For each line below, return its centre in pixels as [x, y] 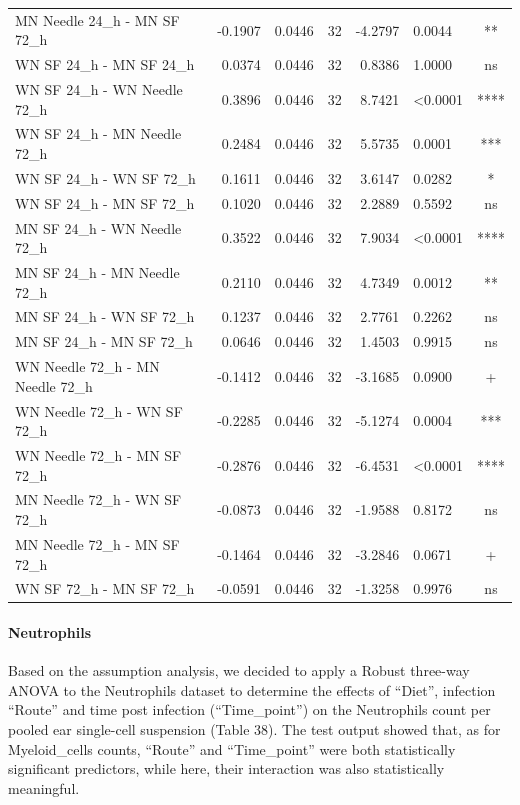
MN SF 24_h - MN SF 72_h [104, 341]
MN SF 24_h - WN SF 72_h [105, 316]
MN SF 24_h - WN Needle [98, 227]
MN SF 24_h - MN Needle [97, 272]
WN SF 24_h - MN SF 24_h [105, 64]
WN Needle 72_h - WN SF [99, 410]
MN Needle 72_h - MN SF [97, 543]
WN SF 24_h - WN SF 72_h [105, 177]
